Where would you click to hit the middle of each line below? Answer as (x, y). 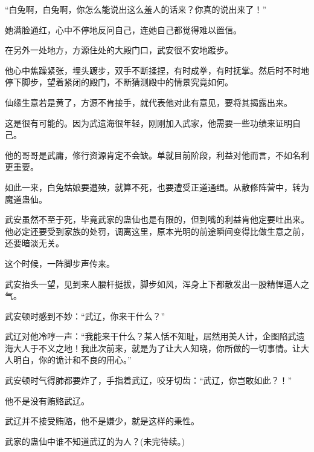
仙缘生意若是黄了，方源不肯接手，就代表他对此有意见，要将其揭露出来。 (149, 102)
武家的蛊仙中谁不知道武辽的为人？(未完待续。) (95, 441)
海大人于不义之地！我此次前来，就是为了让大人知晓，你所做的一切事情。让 (153, 348)
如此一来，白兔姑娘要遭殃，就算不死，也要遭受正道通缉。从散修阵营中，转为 (157, 187)
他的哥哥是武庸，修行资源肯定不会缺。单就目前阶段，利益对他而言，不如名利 (157, 155)
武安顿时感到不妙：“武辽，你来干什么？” (85, 316)
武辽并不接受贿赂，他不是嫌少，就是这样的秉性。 (102, 421)
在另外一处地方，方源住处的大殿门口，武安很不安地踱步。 (119, 50)
